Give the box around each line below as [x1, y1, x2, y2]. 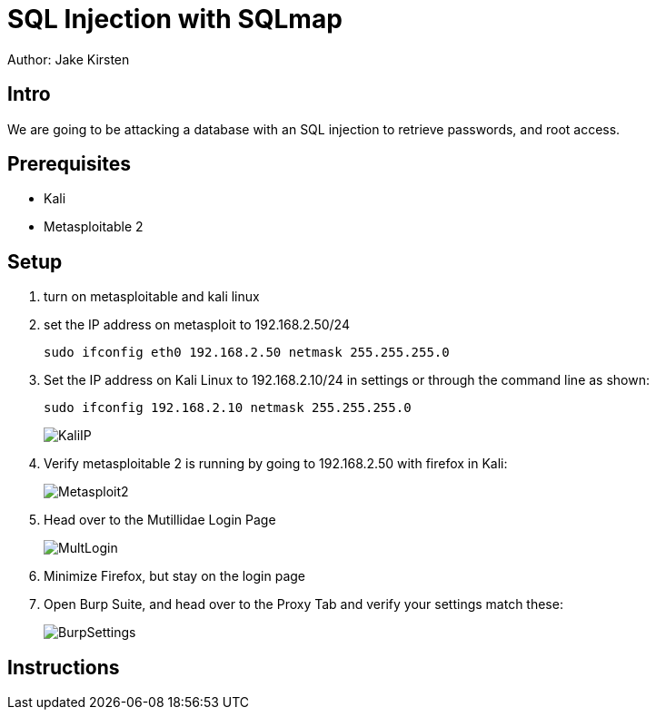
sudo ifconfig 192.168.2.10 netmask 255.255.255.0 [44, 400, 412, 416]
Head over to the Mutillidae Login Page [44, 512, 276, 528]
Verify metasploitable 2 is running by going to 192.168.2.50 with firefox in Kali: [44, 456, 508, 472]
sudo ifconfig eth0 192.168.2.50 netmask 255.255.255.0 [44, 345, 450, 360]
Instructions [7, 655, 120, 679]
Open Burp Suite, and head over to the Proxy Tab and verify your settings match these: [44, 596, 563, 613]
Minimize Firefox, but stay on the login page [44, 568, 306, 584]
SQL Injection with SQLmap [7, 4, 343, 34]
